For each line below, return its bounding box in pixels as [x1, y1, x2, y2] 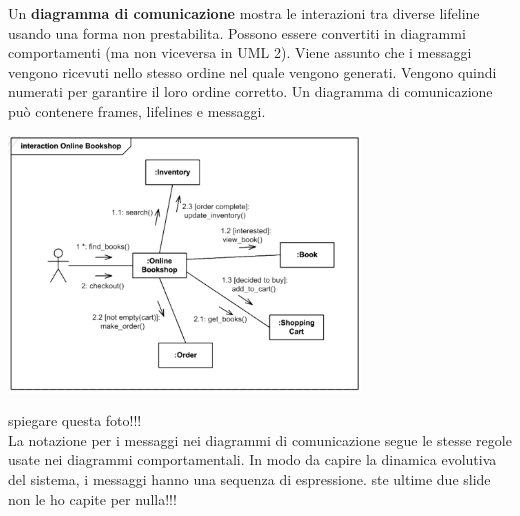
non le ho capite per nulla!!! [8, 488, 177, 509]
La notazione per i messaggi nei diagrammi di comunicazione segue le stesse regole [8, 429, 512, 450]
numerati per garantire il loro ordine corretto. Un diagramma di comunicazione [8, 81, 493, 102]
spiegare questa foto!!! [8, 410, 142, 431]
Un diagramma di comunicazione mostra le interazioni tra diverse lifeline [8, 3, 480, 23]
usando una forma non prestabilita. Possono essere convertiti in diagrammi [8, 22, 466, 43]
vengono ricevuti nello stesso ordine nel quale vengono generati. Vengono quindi [8, 61, 497, 82]
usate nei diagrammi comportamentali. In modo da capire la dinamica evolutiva [8, 449, 497, 470]
